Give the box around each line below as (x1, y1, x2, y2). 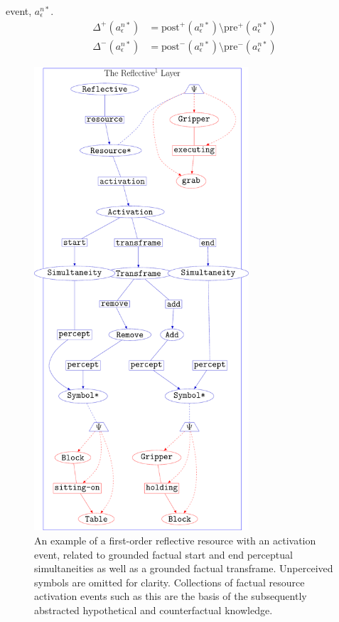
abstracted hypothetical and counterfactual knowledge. (34, 603, 273, 618)
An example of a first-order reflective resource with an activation (34, 533, 316, 548)
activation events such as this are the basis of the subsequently (34, 589, 307, 603)
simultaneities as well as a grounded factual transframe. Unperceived (34, 561, 333, 576)
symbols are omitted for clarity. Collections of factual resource (34, 574, 305, 589)
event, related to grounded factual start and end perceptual (34, 547, 293, 562)
